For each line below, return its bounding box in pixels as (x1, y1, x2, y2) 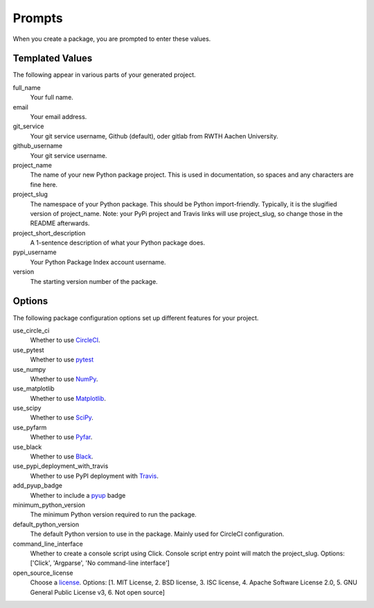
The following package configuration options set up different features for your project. (12, 314, 259, 322)
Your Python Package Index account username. (30, 258, 166, 266)
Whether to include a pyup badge (30, 491, 126, 499)
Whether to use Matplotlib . (30, 394, 107, 402)
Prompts (12, 10, 63, 26)
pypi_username (12, 248, 57, 256)
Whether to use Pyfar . (30, 433, 93, 441)
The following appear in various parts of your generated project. (12, 71, 196, 79)
